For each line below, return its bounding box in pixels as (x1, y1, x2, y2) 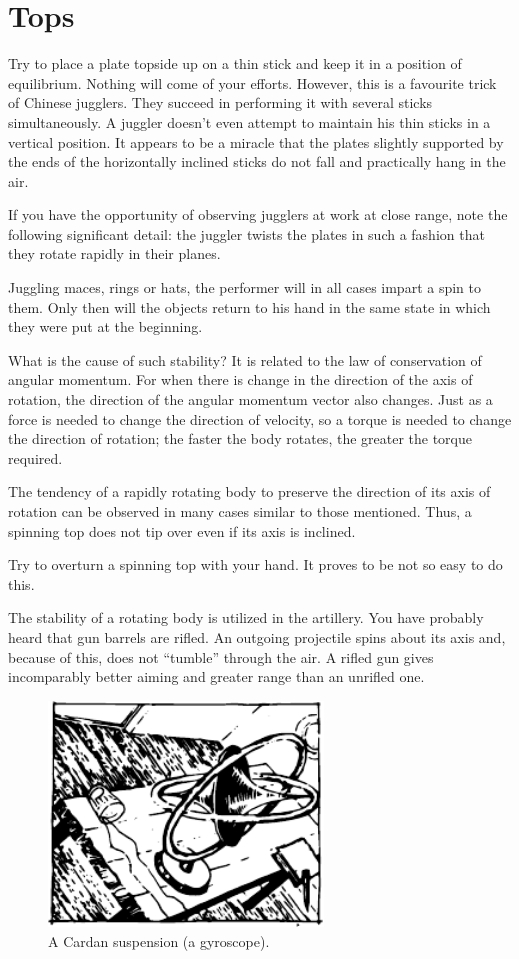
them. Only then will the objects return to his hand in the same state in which (8, 296, 491, 317)
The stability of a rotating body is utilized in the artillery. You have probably (8, 607, 484, 628)
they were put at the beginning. (8, 316, 203, 337)
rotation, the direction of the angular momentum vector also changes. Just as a (8, 389, 493, 410)
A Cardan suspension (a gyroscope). (48, 931, 270, 952)
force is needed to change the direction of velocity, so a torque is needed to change (8, 408, 512, 429)
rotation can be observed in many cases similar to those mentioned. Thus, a (8, 501, 472, 521)
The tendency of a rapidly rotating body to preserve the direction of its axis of (8, 481, 491, 502)
